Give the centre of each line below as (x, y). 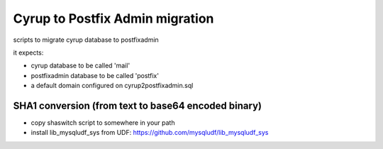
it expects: (28, 53)
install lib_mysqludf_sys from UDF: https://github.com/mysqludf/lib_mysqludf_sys (150, 133)
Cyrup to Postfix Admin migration (113, 18)
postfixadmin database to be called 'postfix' (95, 75)
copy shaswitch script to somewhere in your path (103, 123)
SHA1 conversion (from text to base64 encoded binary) (138, 105)
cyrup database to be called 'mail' (81, 66)
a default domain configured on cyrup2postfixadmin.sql (112, 86)
